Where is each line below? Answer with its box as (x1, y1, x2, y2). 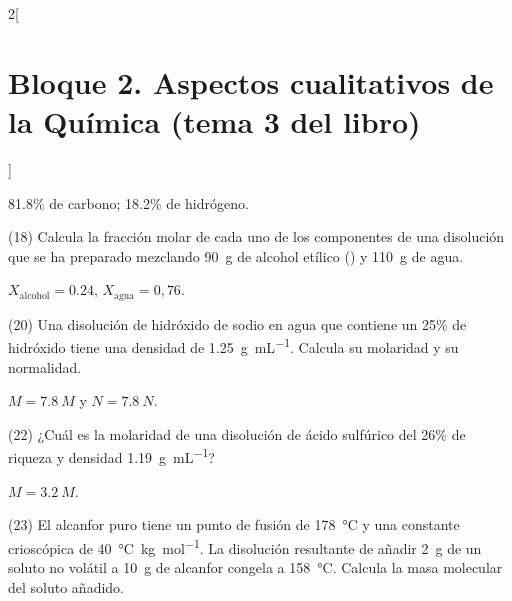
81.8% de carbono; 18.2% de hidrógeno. (8, 192, 249, 213)
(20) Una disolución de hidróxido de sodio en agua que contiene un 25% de (8, 313, 467, 334)
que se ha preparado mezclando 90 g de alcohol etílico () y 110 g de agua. (8, 245, 464, 266)
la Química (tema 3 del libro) (8, 100, 421, 141)
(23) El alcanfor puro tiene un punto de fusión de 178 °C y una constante (8, 514, 460, 535)
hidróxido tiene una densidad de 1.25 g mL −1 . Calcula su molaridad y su (8, 334, 459, 357)
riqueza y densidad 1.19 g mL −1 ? (8, 444, 215, 468)
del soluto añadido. (8, 576, 124, 597)
